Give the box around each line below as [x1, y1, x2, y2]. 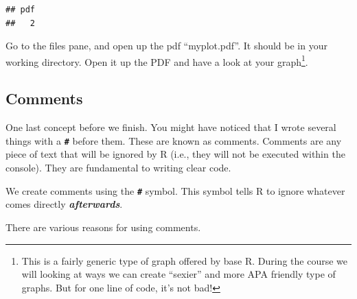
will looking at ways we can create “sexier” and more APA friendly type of [21, 267, 336, 281]
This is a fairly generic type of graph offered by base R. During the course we [21, 253, 347, 267]
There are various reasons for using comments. [5, 219, 201, 234]
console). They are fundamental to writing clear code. [5, 160, 231, 175]
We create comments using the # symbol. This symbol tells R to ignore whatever [5, 183, 345, 198]
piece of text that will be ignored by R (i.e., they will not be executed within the [5, 147, 345, 161]
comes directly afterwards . [5, 197, 123, 211]
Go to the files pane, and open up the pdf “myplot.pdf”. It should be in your [5, 38, 327, 53]
